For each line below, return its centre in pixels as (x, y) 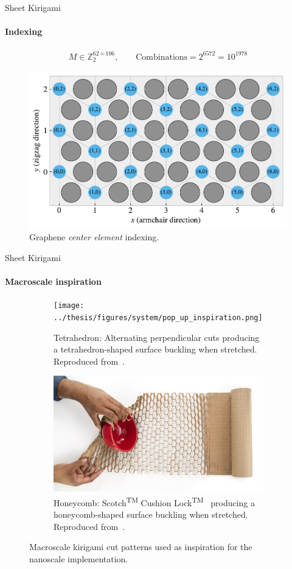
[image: (69, 306)
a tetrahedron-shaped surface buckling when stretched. (155, 349)
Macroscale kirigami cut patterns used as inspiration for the (141, 547)
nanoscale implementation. (79, 558)
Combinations (162, 57)
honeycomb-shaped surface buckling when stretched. (151, 514)
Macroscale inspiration (53, 281)
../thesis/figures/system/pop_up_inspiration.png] (158, 317)
